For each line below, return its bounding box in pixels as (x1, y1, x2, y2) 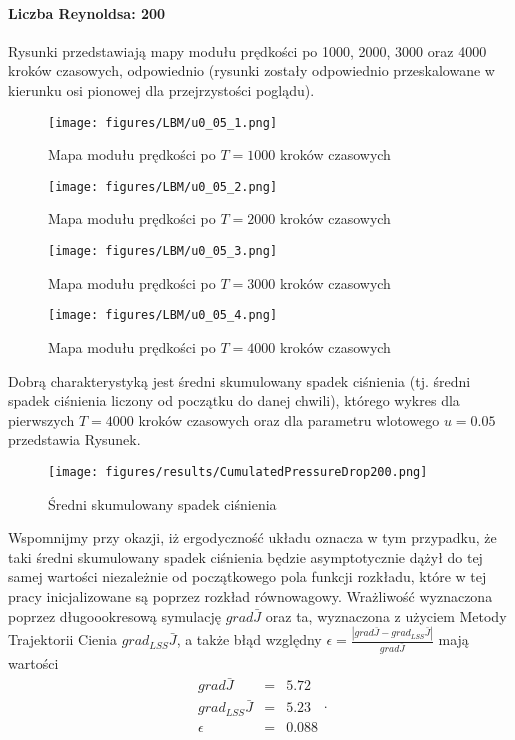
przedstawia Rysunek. (8, 429, 141, 450)
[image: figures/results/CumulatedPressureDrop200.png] (48, 464, 428, 479)
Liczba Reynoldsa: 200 (8, 2, 166, 23)
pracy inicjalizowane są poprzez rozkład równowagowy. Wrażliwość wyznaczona (8, 585, 493, 606)
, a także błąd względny (176, 629, 322, 650)
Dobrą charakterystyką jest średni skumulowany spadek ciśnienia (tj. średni (8, 370, 471, 391)
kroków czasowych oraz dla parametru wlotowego (138, 409, 440, 430)
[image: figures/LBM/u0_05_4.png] (48, 308, 278, 323)
